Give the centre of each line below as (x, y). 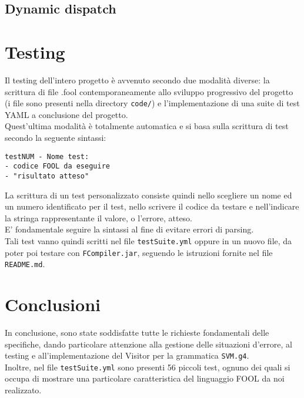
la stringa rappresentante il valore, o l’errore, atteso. (99, 217)
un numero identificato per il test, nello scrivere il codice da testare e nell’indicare (152, 206)
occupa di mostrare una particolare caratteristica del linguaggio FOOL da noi (145, 378)
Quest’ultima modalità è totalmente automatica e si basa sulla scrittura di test (147, 126)
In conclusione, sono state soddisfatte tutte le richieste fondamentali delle (137, 332)
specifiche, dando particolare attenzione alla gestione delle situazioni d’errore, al (148, 344)
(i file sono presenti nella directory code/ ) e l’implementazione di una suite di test (152, 103)
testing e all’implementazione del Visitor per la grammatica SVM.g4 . (127, 355)
